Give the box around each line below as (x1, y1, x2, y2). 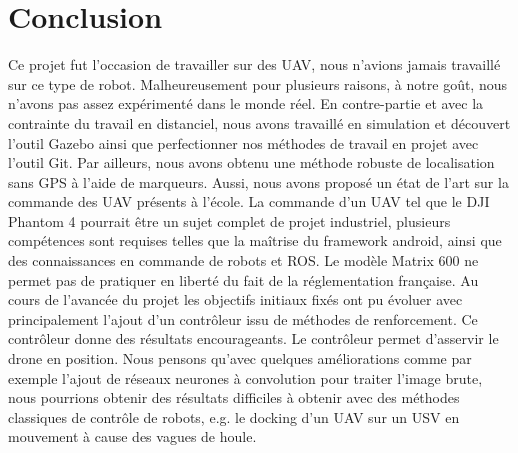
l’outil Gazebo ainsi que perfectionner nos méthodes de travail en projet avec (8, 132, 479, 153)
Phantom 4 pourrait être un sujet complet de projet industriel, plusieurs (8, 210, 451, 231)
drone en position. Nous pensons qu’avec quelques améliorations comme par (8, 348, 472, 369)
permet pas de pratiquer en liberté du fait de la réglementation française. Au (8, 269, 479, 290)
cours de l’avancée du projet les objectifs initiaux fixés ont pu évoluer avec (8, 289, 463, 310)
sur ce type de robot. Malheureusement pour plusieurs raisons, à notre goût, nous (8, 73, 507, 94)
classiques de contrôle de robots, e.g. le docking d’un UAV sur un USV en (8, 406, 460, 427)
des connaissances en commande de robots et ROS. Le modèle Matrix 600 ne (8, 250, 479, 271)
